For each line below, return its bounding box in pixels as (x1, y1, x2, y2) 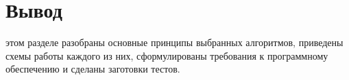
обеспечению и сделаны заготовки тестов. (5, 62, 180, 76)
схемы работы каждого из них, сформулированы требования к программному (5, 48, 328, 62)
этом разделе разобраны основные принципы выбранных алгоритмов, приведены (5, 35, 344, 49)
